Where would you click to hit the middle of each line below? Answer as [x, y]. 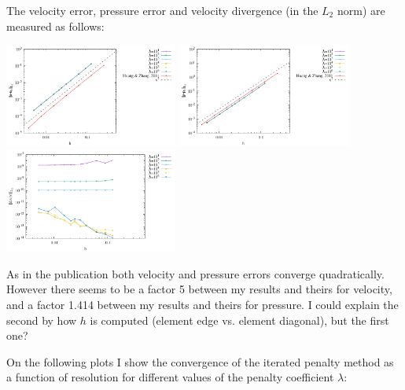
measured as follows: [55, 26]
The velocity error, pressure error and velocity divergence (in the [162, 10]
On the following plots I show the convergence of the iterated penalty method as [200, 361]
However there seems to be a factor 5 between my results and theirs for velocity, [199, 289]
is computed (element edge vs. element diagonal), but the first [239, 320]
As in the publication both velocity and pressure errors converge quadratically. [195, 273]
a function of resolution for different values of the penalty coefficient [170, 377]
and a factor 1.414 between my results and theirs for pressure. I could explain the [202, 305]
